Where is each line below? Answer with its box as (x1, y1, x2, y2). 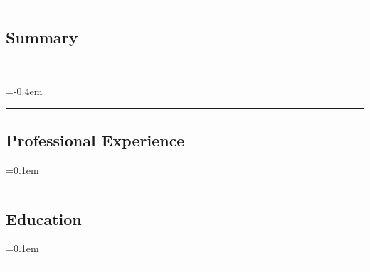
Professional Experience (6, 129, 185, 151)
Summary (6, 26, 78, 48)
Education (6, 207, 82, 229)
